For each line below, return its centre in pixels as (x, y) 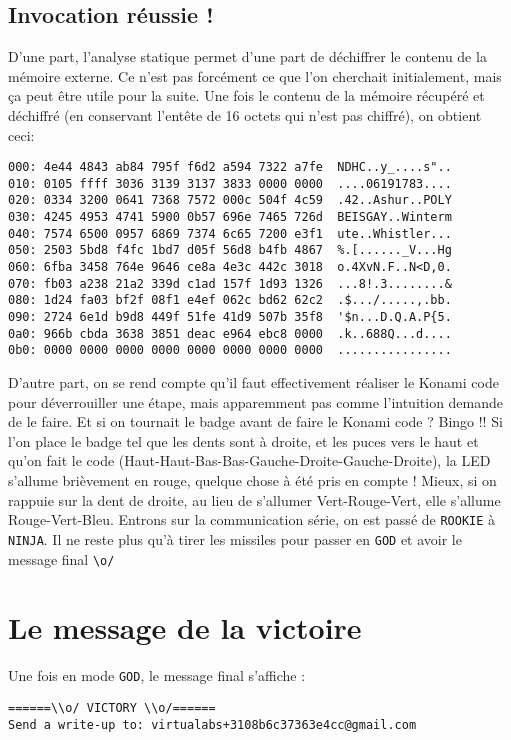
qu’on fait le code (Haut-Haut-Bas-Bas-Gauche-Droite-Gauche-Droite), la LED (249, 460)
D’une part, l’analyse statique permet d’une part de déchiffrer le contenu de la (247, 56)
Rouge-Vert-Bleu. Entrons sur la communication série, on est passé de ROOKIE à (252, 519)
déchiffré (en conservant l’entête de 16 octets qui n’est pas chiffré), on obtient (245, 114)
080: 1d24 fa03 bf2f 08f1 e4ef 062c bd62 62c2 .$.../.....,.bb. (230, 300)
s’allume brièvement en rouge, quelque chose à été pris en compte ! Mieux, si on (252, 480)
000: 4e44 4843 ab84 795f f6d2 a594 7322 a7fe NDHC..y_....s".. (230, 167)
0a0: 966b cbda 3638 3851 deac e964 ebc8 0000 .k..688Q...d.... (230, 333)
